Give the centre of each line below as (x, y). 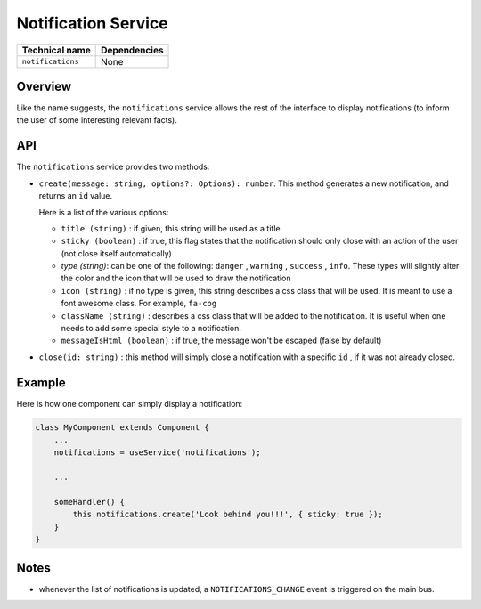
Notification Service (92, 23)
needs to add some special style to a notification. (151, 329)
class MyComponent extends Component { (122, 427)
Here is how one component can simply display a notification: (130, 403)
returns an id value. (76, 196)
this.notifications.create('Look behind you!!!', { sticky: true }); (228, 515)
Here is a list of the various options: (104, 212)
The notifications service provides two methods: (113, 167)
